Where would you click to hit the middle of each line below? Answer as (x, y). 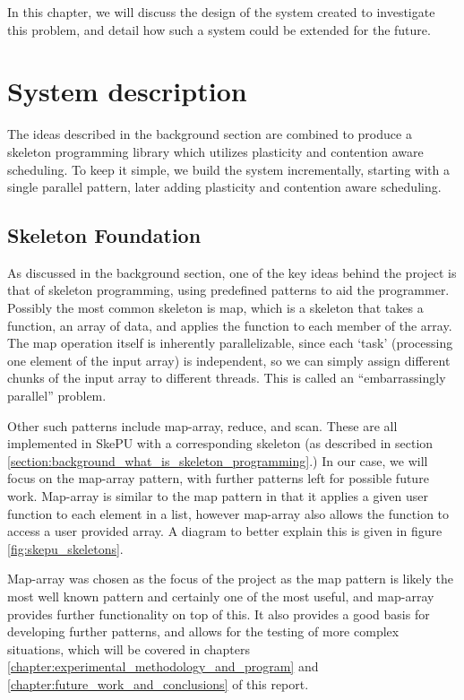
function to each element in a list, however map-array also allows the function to (228, 513)
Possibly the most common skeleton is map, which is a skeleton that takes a (215, 308)
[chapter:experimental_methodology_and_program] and (163, 666)
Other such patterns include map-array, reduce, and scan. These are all (202, 425)
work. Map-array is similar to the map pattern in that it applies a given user (218, 496)
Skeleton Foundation (104, 235)
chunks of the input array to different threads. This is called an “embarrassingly (227, 378)
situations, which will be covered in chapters (129, 648)
